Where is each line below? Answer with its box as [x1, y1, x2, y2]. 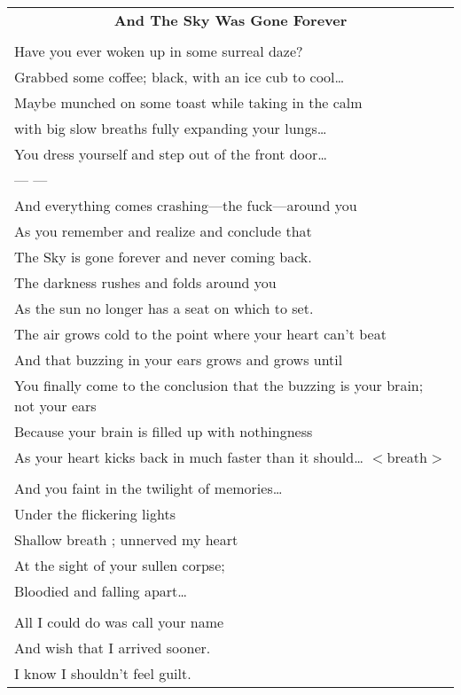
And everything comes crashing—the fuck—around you [14, 195, 357, 215]
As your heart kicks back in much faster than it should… [14, 447, 363, 467]
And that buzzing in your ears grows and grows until [14, 349, 343, 370]
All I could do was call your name [14, 612, 224, 632]
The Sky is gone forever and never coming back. [14, 246, 312, 267]
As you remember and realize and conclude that [14, 221, 312, 241]
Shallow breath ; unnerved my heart [14, 529, 238, 550]
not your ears [14, 395, 97, 416]
